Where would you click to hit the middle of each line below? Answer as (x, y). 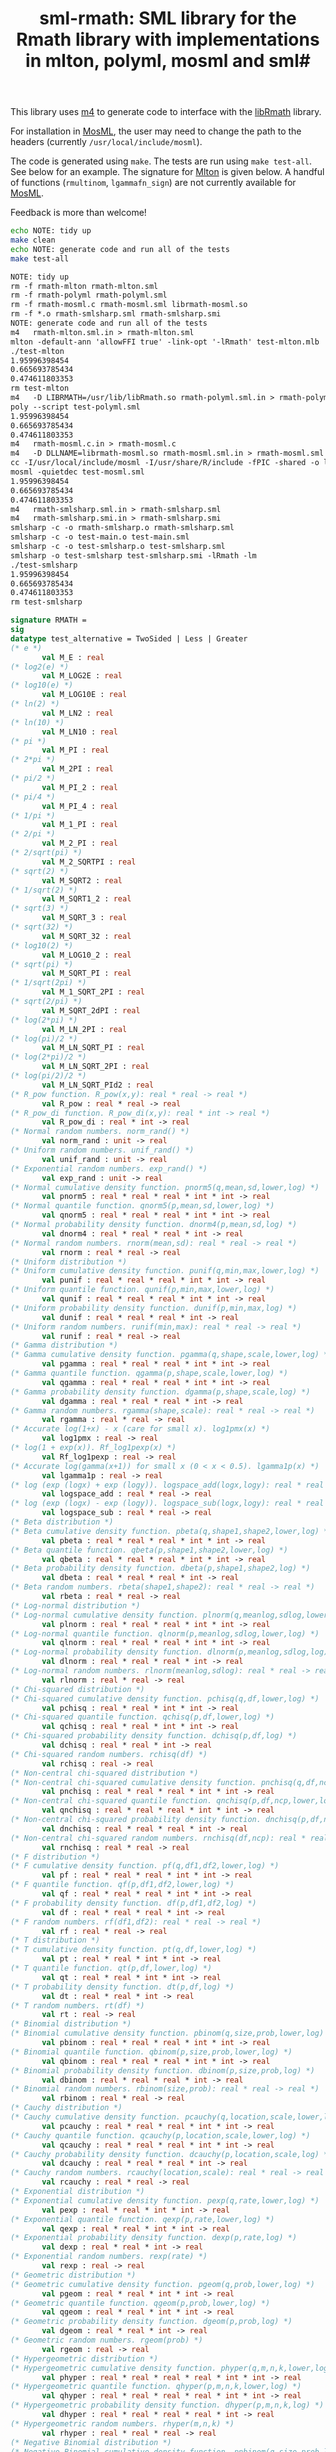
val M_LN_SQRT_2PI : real (95, 1067)
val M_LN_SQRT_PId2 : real (98, 1085)
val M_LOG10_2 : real (86, 955)
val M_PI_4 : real (79, 806)
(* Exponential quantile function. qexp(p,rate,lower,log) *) (142, 2219)
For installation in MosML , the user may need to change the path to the (156, 131)
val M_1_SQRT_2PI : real (93, 992)
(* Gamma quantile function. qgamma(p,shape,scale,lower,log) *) (149, 1373)
